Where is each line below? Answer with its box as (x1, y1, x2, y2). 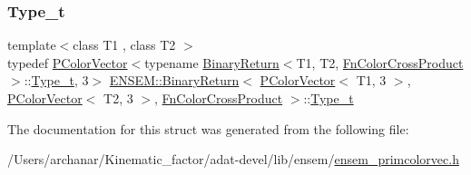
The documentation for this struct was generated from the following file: (7, 119, 409, 138)
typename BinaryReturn (144, 53, 280, 72)
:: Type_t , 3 (24, 71, 89, 90)
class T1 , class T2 (73, 35, 176, 54)
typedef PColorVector (7, 53, 128, 72)
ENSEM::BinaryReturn (109, 71, 240, 90)
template (7, 35, 56, 54)
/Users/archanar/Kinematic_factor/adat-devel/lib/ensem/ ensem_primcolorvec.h (7, 150, 459, 169)
